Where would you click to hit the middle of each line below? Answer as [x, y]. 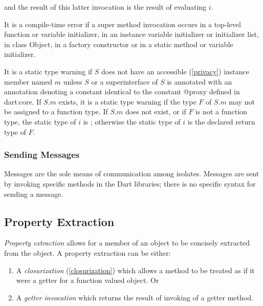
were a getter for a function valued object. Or [87, 280]
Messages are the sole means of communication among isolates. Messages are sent [132, 174]
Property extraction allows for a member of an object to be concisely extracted [127, 243]
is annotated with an [200, 81]
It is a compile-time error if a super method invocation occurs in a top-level [123, 24]
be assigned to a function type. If [56, 111]
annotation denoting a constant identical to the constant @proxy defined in [122, 91]
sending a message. [34, 193]
